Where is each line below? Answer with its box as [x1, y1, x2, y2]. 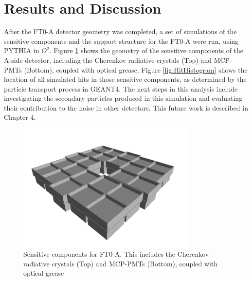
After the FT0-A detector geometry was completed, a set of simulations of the [4, 26, 237, 37]
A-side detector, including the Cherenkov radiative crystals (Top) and [4, 55, 212, 65]
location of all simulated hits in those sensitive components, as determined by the [4, 74, 247, 84]
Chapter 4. [4, 112, 36, 122]
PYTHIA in [4, 45, 39, 56]
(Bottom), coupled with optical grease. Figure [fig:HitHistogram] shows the [24, 64, 248, 75]
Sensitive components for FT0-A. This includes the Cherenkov [23, 249, 209, 259]
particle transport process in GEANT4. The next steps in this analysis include [4, 83, 238, 94]
